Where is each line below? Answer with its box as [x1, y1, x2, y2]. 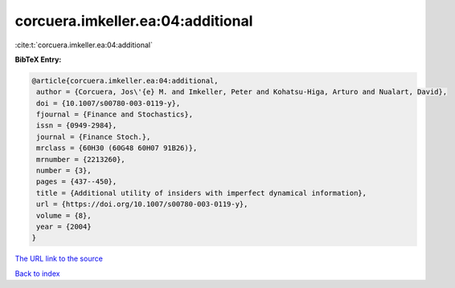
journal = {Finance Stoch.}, [36, 132, 151, 141]
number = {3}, [36, 166, 92, 176]
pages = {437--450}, [36, 177, 117, 186]
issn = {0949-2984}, [36, 121, 117, 130]
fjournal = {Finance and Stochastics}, [36, 110, 193, 120]
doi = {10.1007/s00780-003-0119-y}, [36, 99, 181, 107]
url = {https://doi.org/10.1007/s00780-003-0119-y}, [36, 200, 248, 209]
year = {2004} [36, 222, 92, 231]
